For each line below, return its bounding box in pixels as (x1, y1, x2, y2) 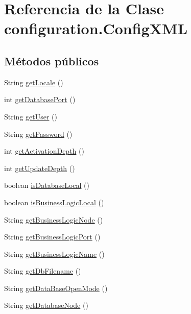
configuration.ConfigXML (4, 18, 188, 39)
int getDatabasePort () (4, 94, 76, 105)
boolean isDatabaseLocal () (4, 180, 90, 190)
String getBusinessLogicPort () (4, 231, 101, 242)
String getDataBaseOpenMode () (4, 282, 108, 293)
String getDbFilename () (4, 265, 81, 276)
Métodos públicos (4, 53, 99, 68)
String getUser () (4, 111, 58, 122)
